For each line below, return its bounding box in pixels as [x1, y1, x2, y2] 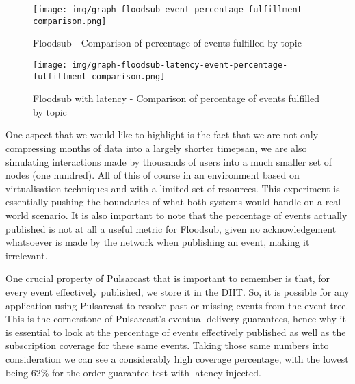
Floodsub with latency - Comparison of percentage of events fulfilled [33, 91, 319, 105]
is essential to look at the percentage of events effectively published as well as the [5, 324, 346, 339]
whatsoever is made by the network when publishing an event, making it [5, 235, 310, 249]
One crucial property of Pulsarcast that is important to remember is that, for [5, 271, 330, 285]
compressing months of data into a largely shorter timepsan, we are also [5, 141, 307, 155]
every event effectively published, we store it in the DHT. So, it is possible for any [5, 284, 350, 298]
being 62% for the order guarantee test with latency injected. [5, 365, 261, 379]
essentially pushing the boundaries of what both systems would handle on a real [5, 194, 341, 209]
